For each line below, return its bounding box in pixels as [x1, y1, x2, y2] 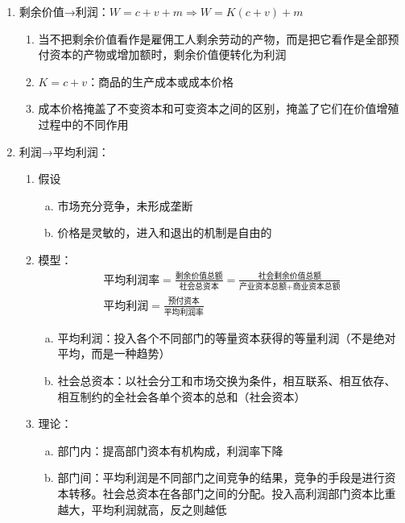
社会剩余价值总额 [258, 272, 322, 280]
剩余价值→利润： [19, 3, 110, 19]
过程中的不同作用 [38, 115, 129, 132]
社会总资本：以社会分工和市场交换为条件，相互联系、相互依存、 [57, 372, 396, 389]
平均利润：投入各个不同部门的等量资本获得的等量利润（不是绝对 [57, 329, 396, 346]
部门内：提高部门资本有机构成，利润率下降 [57, 442, 283, 459]
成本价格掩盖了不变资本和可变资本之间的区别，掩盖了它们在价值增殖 [38, 100, 399, 117]
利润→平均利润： [19, 143, 110, 160]
